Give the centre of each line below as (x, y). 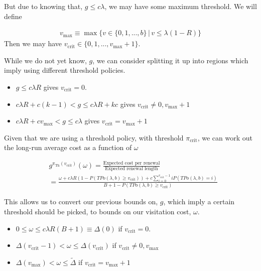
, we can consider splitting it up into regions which (170, 60)
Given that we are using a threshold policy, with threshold (94, 137)
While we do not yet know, (45, 60)
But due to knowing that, (43, 6)
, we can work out (225, 137)
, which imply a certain (199, 201)
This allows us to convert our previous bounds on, (81, 201)
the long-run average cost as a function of (68, 147)
